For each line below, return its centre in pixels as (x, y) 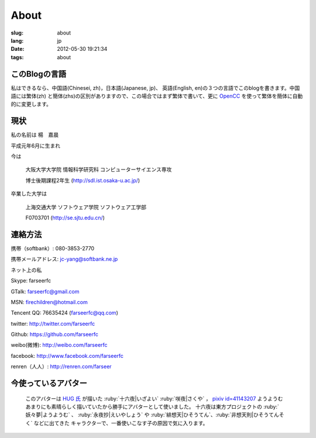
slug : (17, 33)
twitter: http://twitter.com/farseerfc (53, 323)
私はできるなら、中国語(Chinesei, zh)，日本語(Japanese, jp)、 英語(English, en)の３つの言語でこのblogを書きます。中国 (155, 88)
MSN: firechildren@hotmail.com (49, 302)
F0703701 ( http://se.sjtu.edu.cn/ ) (65, 218)
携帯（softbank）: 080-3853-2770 (53, 248)
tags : (17, 57)
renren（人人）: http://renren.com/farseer (61, 367)
